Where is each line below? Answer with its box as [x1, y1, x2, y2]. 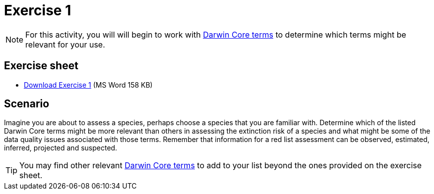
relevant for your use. [25, 39, 105, 49]
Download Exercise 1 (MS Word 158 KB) [24, 80, 153, 89]
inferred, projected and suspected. [4, 144, 118, 152]
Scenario [4, 97, 50, 110]
